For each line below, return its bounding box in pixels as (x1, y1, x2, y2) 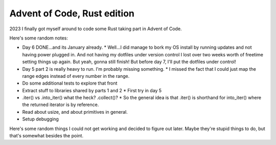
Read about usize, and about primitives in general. (22, 109, 128, 115)
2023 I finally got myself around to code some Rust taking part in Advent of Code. (9, 26, 182, 32)
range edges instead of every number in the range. (22, 73, 130, 79)
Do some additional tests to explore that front (22, 80, 118, 87)
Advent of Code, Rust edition (9, 8, 135, 19)
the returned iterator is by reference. (22, 101, 99, 108)
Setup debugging (22, 116, 59, 122)
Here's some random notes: (9, 35, 68, 41)
